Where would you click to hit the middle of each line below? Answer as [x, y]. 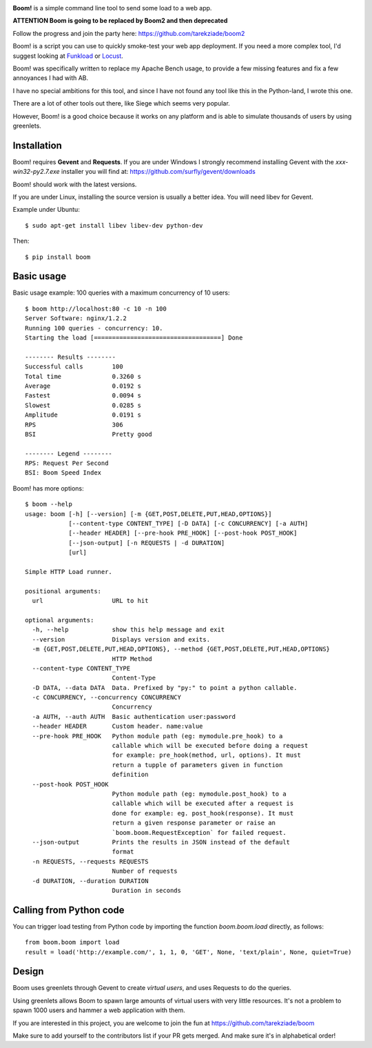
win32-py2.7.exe [36, 172]
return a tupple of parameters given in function [197, 765]
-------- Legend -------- [69, 453]
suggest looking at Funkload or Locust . [68, 56]
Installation [37, 145]
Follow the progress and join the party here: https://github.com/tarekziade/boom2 [129, 33]
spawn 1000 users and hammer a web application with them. [99, 1010]
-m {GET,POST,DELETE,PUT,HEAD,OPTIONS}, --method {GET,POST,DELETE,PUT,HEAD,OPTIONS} [181, 649]
